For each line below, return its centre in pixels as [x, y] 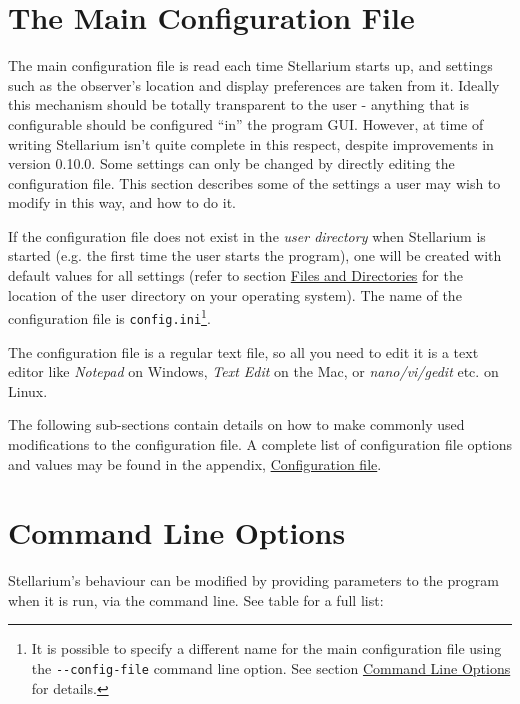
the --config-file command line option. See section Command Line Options [271, 668]
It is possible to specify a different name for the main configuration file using [266, 648]
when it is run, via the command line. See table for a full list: [196, 599]
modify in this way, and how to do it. [122, 202]
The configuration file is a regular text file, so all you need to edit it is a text [243, 351]
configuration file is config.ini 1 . [109, 316]
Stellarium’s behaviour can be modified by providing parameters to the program [253, 580]
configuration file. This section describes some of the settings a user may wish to [254, 182]
